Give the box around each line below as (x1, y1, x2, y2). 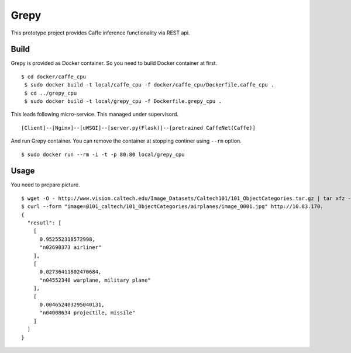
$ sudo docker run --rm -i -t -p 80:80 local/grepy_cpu (21, 151, 185, 158)
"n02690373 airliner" (39, 244, 102, 251)
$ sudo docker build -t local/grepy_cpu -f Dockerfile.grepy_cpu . (24, 98, 222, 105)
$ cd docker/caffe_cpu (21, 73, 87, 80)
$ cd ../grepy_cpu (24, 89, 77, 96)
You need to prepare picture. (11, 181, 80, 188)
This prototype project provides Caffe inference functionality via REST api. (11, 29, 190, 36)
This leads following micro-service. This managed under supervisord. (11, 111, 178, 118)
